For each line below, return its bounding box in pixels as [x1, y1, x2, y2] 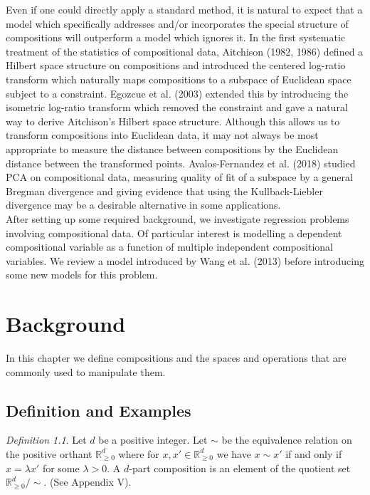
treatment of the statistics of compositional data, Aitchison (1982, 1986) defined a [6, 43, 364, 58]
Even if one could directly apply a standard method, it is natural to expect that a [6, 2, 363, 16]
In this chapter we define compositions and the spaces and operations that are [6, 350, 347, 365]
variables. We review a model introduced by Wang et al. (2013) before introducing [6, 253, 364, 268]
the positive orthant [6, 446, 92, 461]
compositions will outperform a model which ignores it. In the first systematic [6, 30, 345, 45]
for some [42, 460, 80, 475]
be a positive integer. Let [98, 432, 208, 447]
